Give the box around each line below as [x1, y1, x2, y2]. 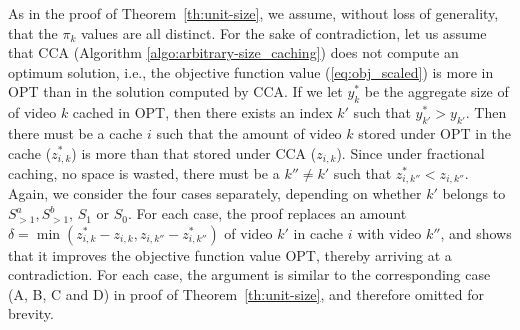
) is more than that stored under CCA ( [71, 142, 317, 163]
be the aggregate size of [364, 81, 509, 102]
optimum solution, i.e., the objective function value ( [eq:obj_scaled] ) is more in [8, 61, 494, 82]
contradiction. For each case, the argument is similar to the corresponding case [8, 264, 491, 285]
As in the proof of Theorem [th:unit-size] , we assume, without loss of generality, [8, 3, 499, 23]
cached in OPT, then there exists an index [72, 102, 333, 123]
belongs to [442, 183, 506, 204]
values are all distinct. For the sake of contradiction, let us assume [80, 22, 487, 43]
